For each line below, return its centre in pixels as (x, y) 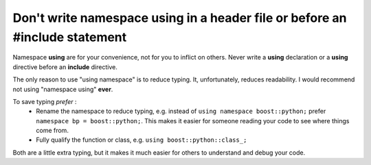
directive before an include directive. (65, 67)
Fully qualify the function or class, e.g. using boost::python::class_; (142, 140)
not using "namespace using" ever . (63, 89)
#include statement (70, 37)
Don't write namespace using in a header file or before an (180, 18)
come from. (52, 131)
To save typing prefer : (45, 101)
